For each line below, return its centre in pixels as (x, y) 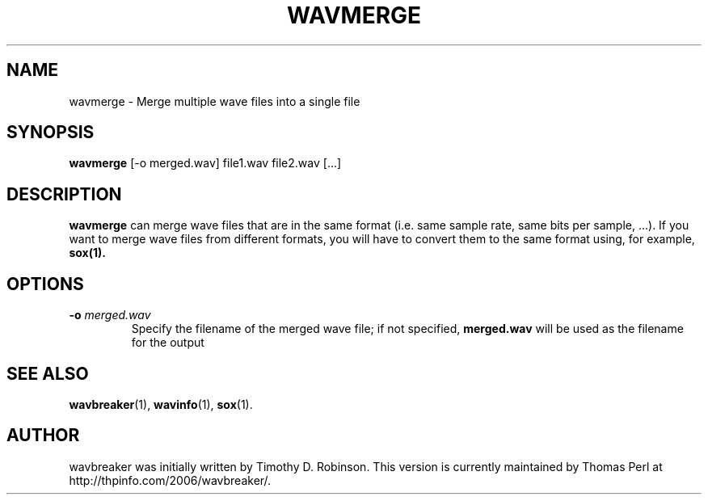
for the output (168, 343)
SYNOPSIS (51, 133)
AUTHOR (43, 436)
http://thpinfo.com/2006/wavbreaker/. (170, 480)
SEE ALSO (48, 373)
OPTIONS (45, 284)
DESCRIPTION (64, 194)
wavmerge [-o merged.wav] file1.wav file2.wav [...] (205, 163)
